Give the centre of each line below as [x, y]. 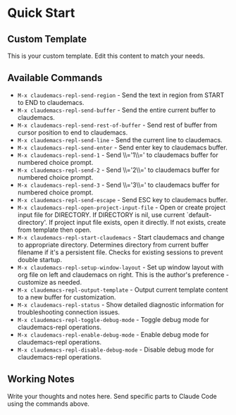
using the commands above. [49, 404]
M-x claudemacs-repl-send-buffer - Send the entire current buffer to [117, 110]
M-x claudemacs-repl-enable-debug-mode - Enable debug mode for [113, 334]
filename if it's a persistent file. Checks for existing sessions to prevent [120, 252]
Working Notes [41, 379]
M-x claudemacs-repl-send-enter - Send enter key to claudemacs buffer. [122, 147]
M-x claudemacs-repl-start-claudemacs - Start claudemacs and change [121, 237]
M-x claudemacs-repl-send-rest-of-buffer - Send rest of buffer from [117, 125]
